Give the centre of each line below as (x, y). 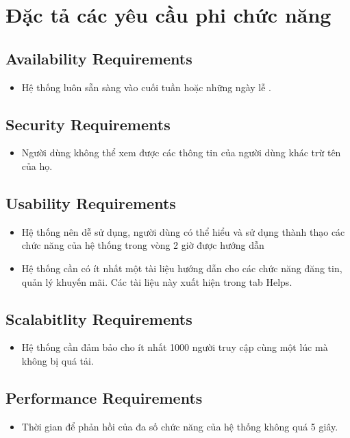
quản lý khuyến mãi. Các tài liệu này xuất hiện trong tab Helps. (157, 281)
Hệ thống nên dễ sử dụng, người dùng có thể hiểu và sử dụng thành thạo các (183, 231)
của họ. (37, 166)
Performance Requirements (104, 397)
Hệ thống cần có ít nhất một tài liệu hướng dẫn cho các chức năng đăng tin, (182, 268)
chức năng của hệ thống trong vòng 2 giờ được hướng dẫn (143, 245)
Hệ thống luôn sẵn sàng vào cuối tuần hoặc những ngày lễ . (146, 87)
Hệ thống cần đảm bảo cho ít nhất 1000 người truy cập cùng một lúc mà (175, 347)
